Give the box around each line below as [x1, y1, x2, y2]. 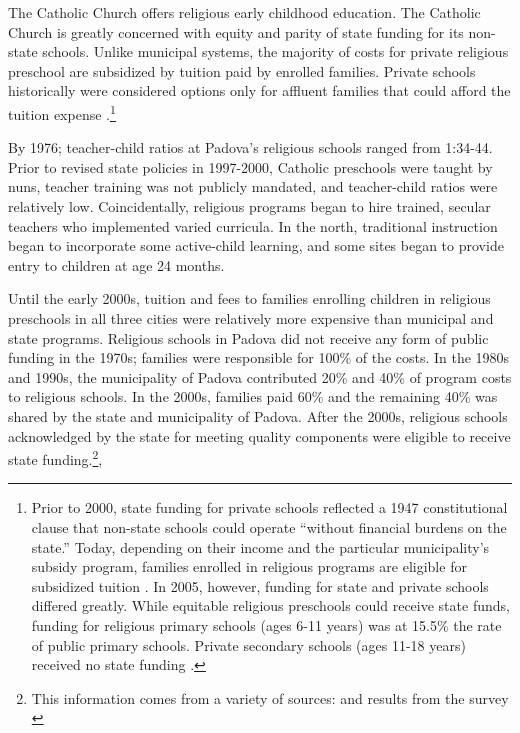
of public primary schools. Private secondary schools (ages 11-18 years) [31, 634, 466, 655]
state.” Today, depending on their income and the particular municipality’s [31, 536, 490, 557]
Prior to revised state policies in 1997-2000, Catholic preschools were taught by [8, 156, 493, 177]
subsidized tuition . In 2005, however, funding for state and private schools [31, 575, 489, 596]
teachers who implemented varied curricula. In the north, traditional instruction [8, 215, 498, 236]
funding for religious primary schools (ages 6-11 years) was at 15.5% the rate [31, 614, 502, 635]
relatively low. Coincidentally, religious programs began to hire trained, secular [8, 196, 491, 216]
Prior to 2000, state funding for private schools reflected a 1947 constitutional [31, 497, 508, 518]
